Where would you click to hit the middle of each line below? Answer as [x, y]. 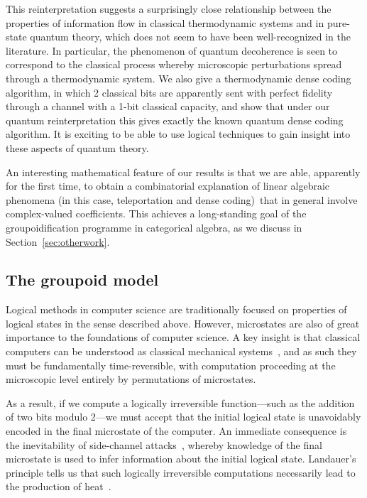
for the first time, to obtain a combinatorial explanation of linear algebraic [168, 186]
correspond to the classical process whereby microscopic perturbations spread [174, 64]
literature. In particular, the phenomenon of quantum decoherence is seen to [172, 50]
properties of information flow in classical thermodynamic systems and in [165, 22]
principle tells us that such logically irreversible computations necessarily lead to [181, 472]
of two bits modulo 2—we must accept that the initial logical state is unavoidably [183, 417]
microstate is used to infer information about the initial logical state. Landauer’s [181, 459]
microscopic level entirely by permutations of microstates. [131, 379]
